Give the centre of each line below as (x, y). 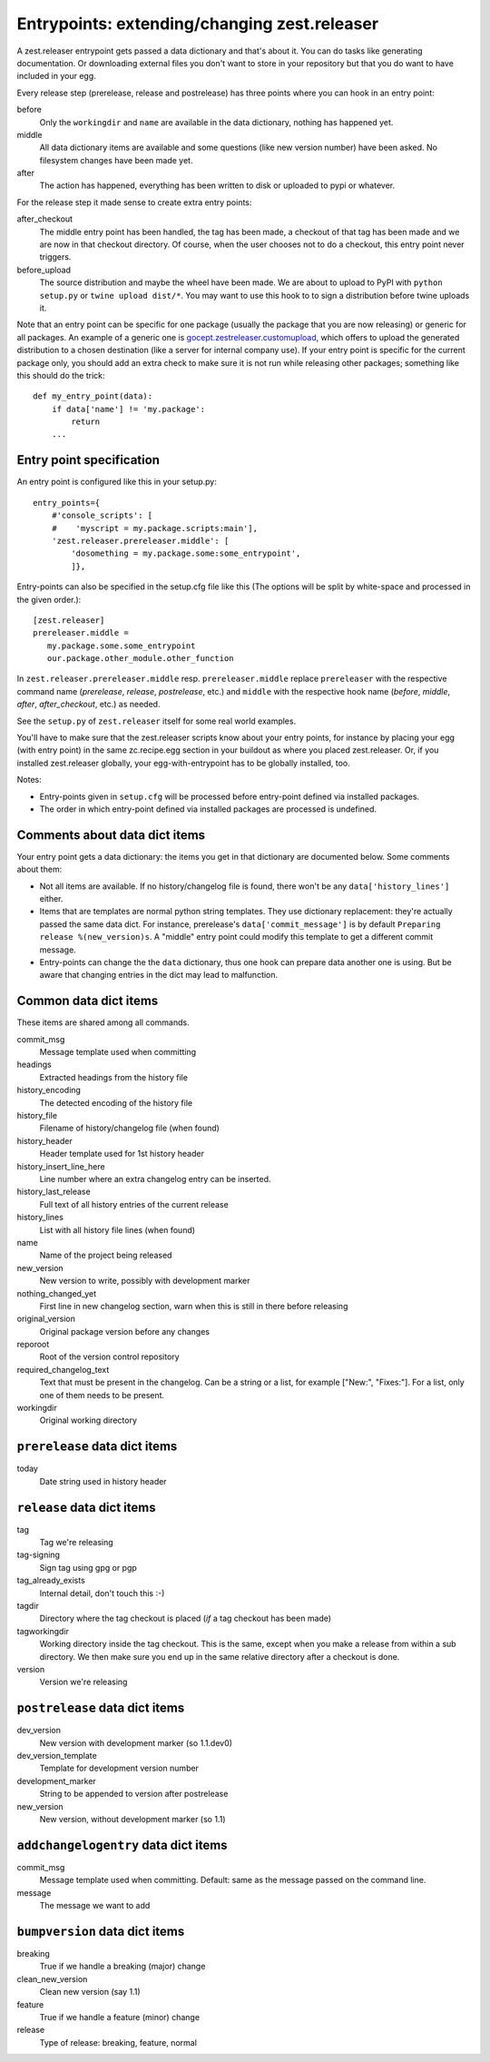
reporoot (33, 1345)
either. (51, 899)
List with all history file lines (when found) (117, 1229)
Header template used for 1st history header (122, 1154)
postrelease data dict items (101, 1708)
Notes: (29, 780)
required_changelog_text (63, 1369)
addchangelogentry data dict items (122, 1845)
